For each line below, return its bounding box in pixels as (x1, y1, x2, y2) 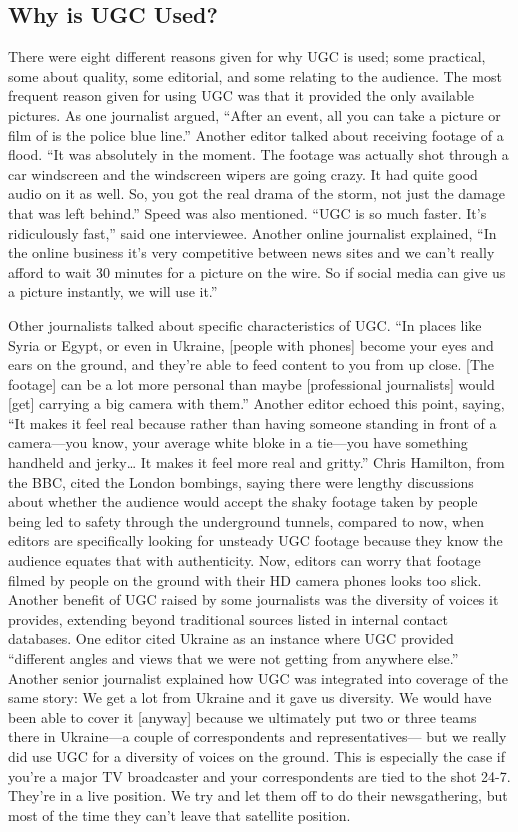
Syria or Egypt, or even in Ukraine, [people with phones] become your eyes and (8, 334, 494, 355)
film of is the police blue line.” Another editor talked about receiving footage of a (8, 124, 504, 145)
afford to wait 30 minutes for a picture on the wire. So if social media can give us (8, 261, 506, 282)
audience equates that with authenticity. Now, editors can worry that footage (8, 550, 481, 571)
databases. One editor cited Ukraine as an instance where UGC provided (8, 628, 454, 649)
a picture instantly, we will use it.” (8, 281, 218, 302)
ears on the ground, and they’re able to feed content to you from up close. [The (8, 354, 495, 375)
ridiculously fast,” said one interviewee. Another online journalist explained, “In (8, 222, 497, 243)
